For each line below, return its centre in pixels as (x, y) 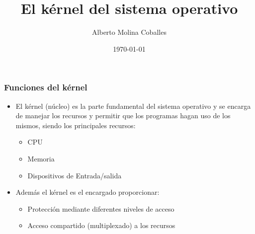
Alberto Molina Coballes (129, 32)
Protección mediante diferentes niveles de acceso (101, 208)
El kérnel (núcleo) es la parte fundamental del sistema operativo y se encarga (133, 106)
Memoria (41, 158)
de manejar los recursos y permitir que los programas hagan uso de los (123, 116)
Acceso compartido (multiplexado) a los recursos (101, 225)
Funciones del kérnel (46, 87)
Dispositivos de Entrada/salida (75, 175)
